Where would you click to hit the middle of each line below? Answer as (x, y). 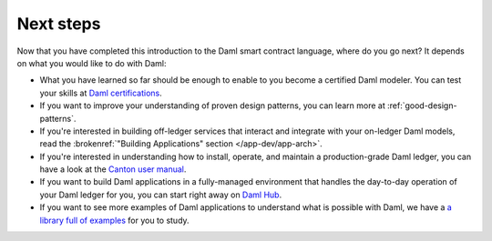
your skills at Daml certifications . (101, 93)
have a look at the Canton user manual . (113, 169)
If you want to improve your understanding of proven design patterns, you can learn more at (213, 105)
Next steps (59, 24)
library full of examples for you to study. (115, 220)
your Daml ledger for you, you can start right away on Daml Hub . (161, 195)
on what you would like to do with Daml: (92, 63)
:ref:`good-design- (422, 105)
